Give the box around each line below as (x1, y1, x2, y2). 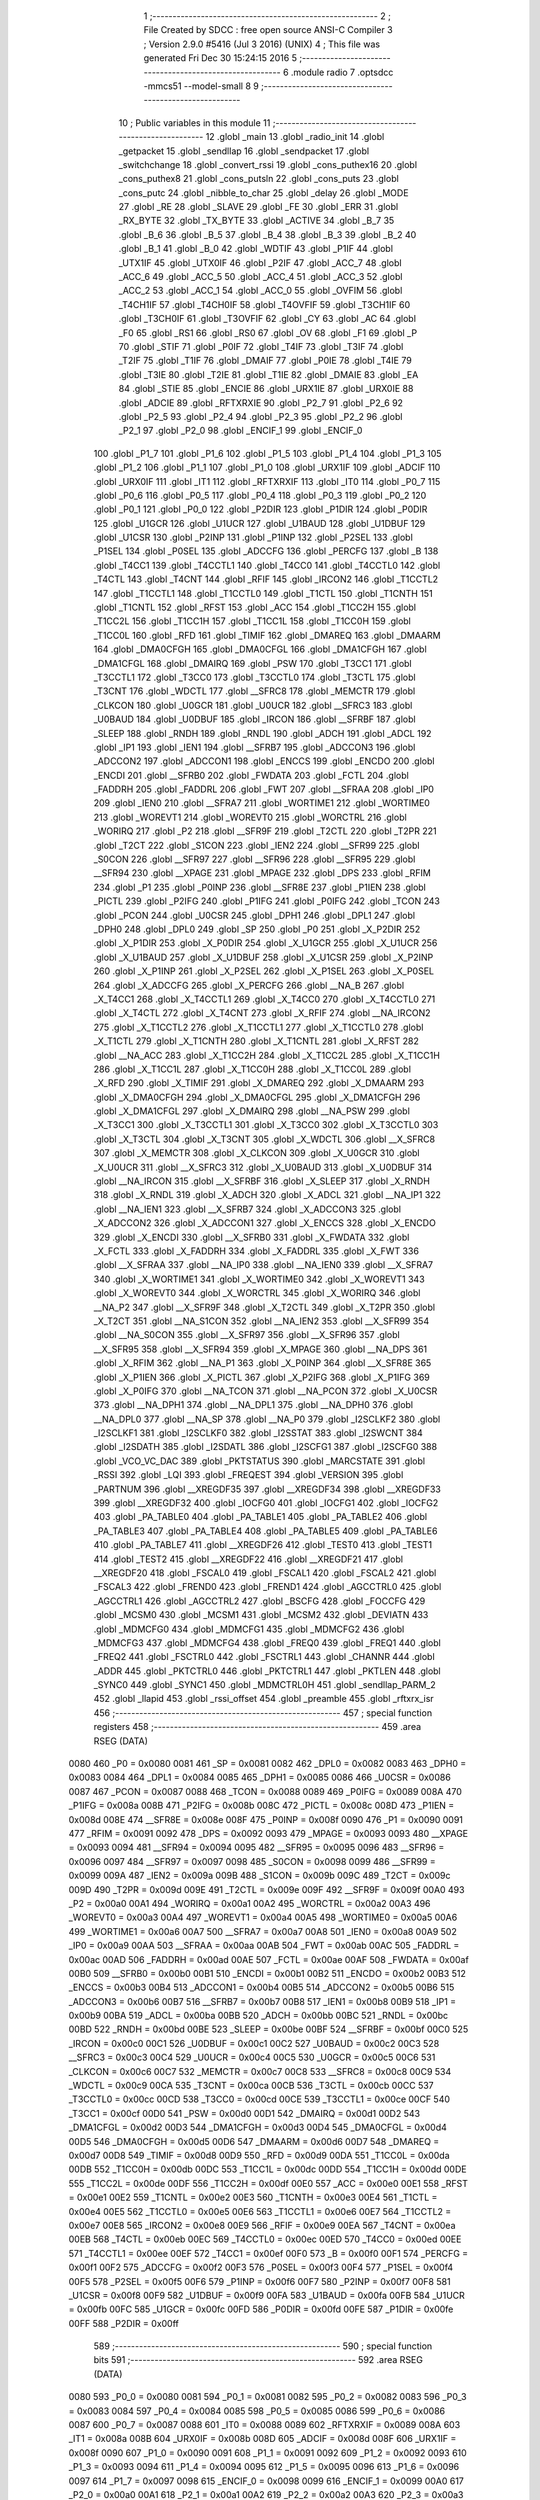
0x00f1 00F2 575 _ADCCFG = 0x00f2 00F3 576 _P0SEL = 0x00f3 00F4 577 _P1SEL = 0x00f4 (68, 2261, 454, 2274)
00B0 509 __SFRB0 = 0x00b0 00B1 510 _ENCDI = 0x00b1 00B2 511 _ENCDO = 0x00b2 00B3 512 (68, 1967, 467, 1979)
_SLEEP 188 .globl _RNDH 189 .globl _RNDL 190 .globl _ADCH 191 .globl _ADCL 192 (93, 727, 432, 739)
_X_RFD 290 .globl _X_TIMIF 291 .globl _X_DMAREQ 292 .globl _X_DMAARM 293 (93, 1077, 425, 1089)
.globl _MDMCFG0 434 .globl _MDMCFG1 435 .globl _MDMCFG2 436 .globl (93, 1623, 405, 1635)
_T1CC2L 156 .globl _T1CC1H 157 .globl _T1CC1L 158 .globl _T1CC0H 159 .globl (93, 615, 412, 627)
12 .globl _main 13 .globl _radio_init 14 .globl (205, 131, 385, 143)
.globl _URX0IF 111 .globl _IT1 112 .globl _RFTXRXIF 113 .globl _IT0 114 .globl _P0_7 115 (93, 475, 441, 487)
